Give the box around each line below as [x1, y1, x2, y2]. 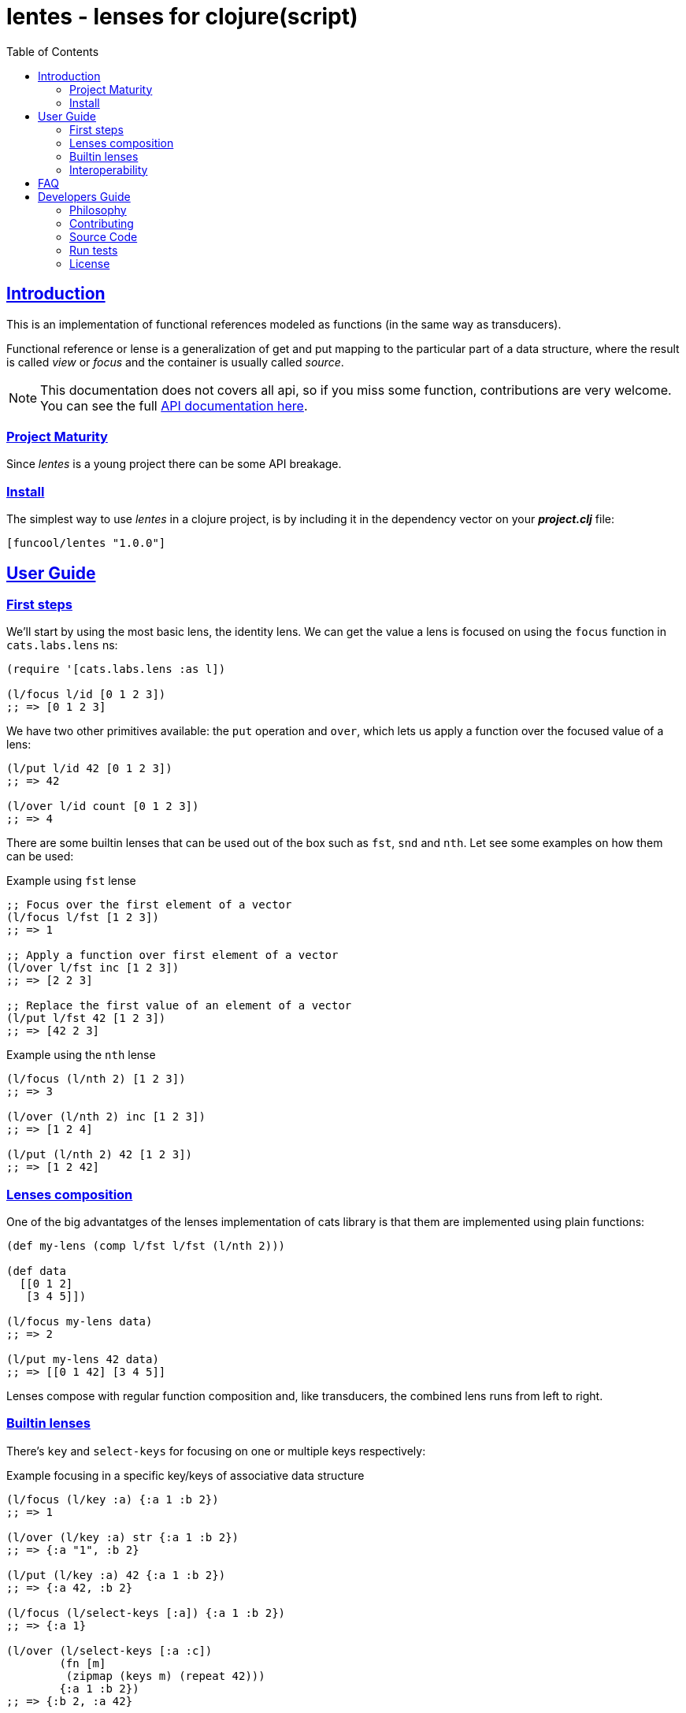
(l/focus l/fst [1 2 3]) [6, 911, 159, 924]
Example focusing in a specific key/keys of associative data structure [6, 1468, 365, 1482]
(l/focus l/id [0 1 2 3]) [6, 688, 166, 701]
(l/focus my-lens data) [6, 1315, 153, 1328]
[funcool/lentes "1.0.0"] [6, 537, 166, 550]
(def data [6, 1265, 66, 1278]
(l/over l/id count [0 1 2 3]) [6, 800, 199, 813]
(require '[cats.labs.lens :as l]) [6, 663, 226, 676]
